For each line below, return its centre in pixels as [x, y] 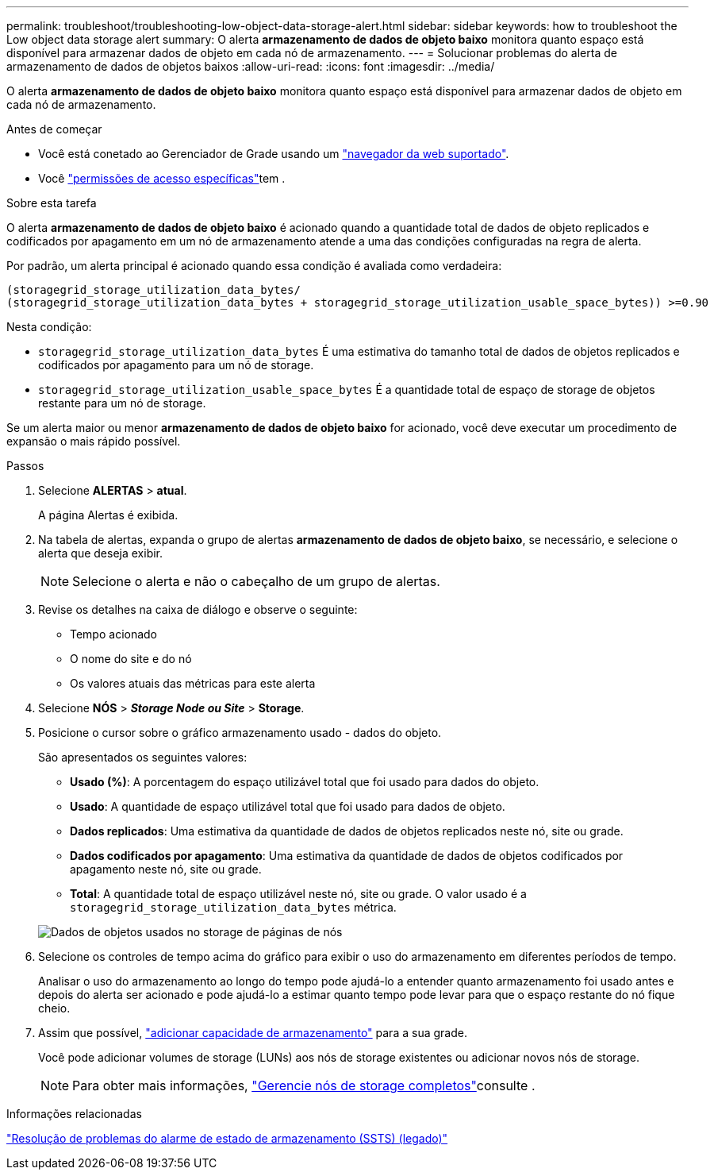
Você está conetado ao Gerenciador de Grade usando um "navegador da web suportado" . [274, 154]
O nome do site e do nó [131, 659]
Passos [25, 466]
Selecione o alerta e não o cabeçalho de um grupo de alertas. [256, 581]
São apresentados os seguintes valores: [143, 757]
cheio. [54, 1008]
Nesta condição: [49, 327]
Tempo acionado [114, 634]
